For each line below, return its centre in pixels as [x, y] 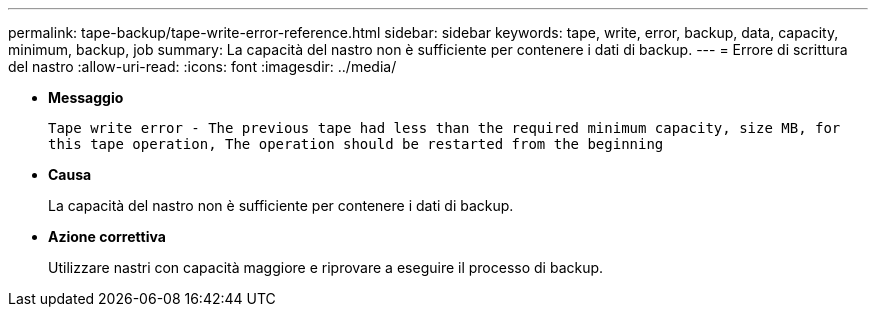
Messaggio [86, 97]
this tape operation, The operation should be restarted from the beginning [356, 144]
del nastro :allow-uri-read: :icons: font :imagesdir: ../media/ [202, 66]
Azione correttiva [107, 236]
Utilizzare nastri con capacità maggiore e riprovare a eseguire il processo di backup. [326, 267]
